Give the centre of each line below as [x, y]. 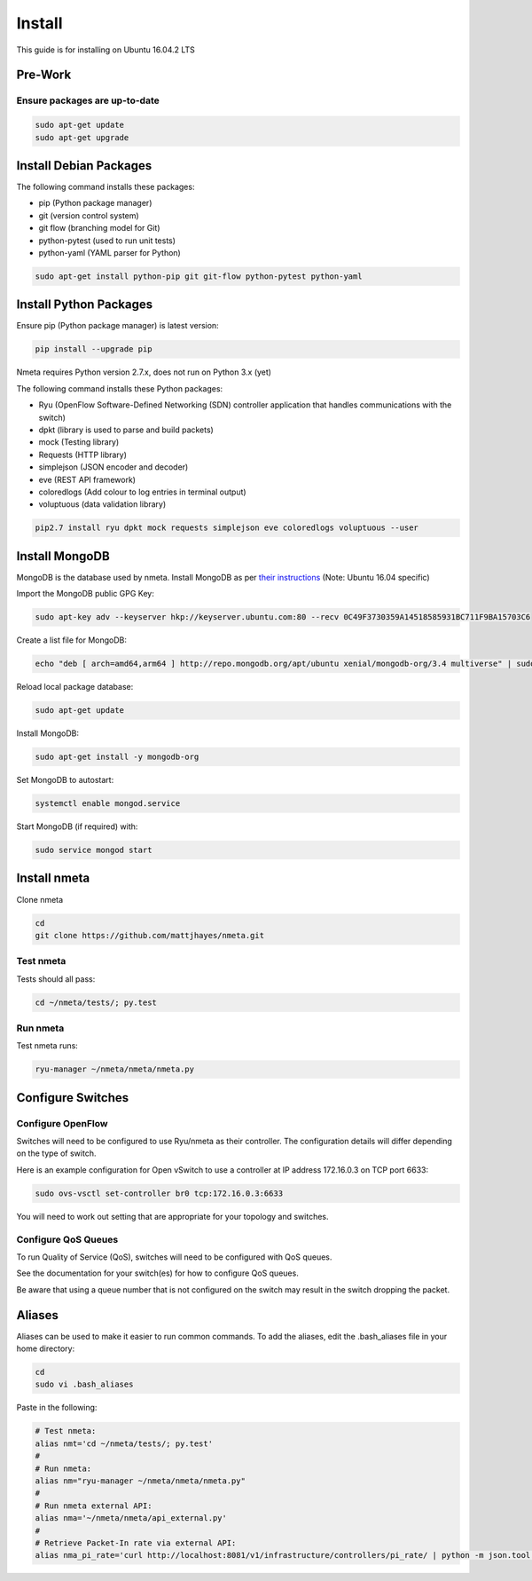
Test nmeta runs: [47, 1046]
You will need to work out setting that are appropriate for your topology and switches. [172, 1216]
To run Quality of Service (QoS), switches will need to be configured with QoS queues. [174, 1257]
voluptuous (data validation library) [102, 504]
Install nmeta [53, 878]
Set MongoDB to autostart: [65, 780]
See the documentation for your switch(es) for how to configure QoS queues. [157, 1273]
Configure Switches [73, 1098]
